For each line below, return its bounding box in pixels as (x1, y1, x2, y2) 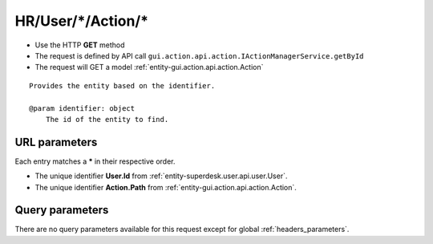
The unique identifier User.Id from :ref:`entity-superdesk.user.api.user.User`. (34, 171, 288, 181)
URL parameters (14, 135, 98, 148)
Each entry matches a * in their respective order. (14, 157, 176, 166)
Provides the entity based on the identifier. (29, 81, 216, 90)
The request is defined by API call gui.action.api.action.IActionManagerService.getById (34, 51, 364, 60)
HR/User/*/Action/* (14, 12, 148, 30)
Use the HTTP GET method (34, 40, 125, 50)
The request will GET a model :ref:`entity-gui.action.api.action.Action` (34, 63, 264, 72)
